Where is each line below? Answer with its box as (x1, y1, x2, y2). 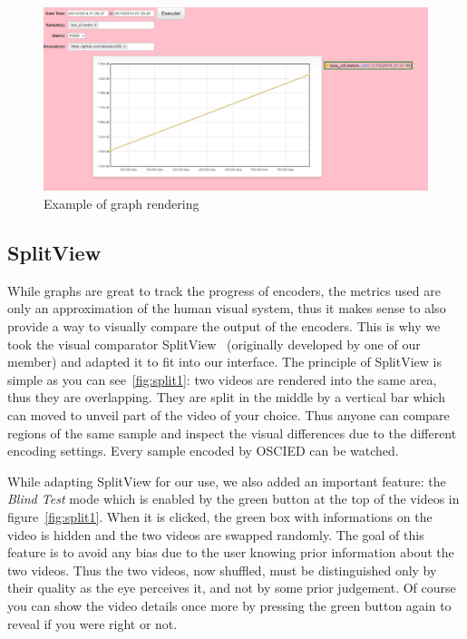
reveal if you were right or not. (7, 614, 178, 633)
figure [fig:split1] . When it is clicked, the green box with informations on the (7, 506, 433, 526)
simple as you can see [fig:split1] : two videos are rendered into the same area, (7, 369, 437, 388)
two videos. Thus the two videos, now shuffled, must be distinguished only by (7, 560, 437, 579)
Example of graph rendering (44, 194, 199, 213)
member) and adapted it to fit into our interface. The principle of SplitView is (7, 352, 442, 371)
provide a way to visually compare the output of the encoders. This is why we (7, 317, 441, 336)
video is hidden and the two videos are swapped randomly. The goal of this (7, 525, 424, 544)
